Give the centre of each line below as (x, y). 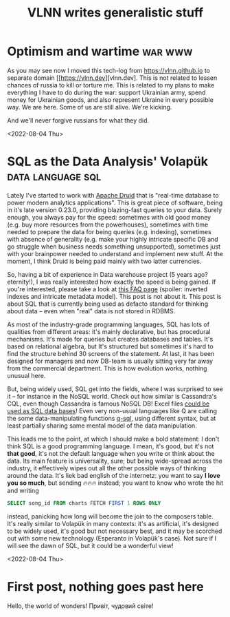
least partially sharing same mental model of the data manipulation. (102, 426)
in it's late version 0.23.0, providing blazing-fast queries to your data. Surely (114, 210)
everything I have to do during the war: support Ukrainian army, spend (106, 92)
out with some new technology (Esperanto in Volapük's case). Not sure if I (112, 538)
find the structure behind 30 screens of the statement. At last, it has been (111, 353)
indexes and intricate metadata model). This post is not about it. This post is (114, 296)
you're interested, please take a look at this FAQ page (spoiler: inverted (107, 289)
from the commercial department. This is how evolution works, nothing (107, 368)
